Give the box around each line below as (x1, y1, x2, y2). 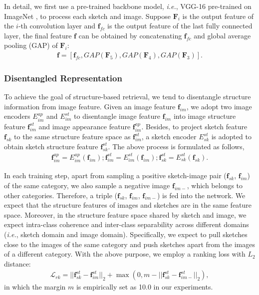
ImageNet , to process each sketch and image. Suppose (4, 10, 171, 21)
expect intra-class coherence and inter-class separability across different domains (4, 219, 249, 230)
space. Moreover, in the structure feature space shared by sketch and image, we (4, 209, 247, 220)
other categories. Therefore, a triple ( (4, 190, 117, 200)
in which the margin (4, 282, 66, 292)
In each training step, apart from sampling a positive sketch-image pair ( (4, 170, 227, 181)
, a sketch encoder (141, 131, 197, 142)
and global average (194, 30, 251, 40)
